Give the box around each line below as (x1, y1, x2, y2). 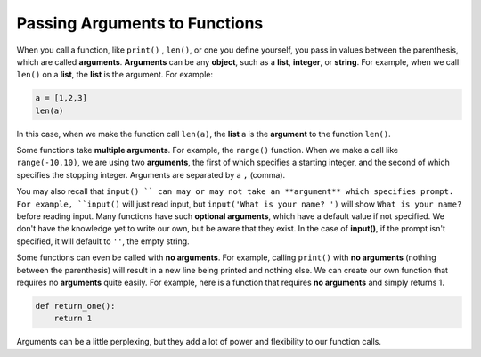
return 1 (53, 313, 93, 324)
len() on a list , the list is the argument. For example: (16, 69, 214, 80)
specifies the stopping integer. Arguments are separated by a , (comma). (16, 169, 286, 180)
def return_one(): (35, 301, 116, 311)
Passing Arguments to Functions (16, 13, 264, 33)
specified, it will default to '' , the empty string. (16, 236, 191, 247)
